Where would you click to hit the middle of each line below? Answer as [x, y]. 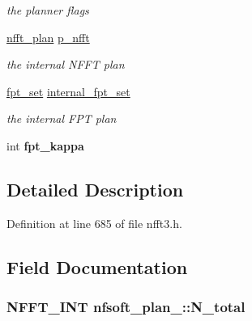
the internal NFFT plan [66, 64]
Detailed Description [95, 189]
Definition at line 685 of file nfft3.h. [94, 223]
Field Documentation [97, 266]
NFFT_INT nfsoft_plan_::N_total [126, 307]
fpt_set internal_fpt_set [68, 91]
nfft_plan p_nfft [48, 37]
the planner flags [48, 10]
